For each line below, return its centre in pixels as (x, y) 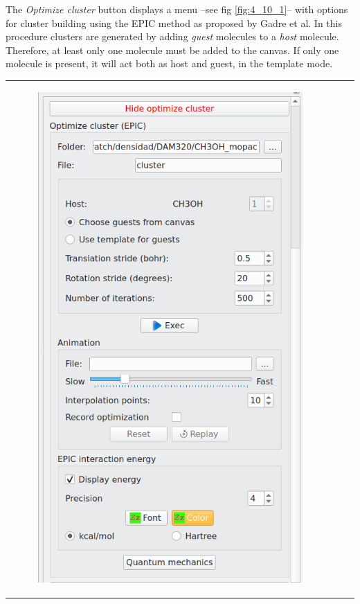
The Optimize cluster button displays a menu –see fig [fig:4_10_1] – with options (177, 9)
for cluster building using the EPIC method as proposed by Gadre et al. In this (174, 23)
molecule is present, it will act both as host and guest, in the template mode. (169, 63)
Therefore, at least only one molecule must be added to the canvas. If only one (172, 50)
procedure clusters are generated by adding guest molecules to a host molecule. (172, 36)
